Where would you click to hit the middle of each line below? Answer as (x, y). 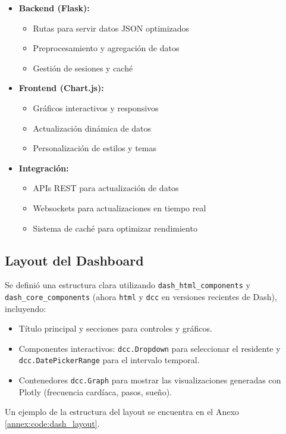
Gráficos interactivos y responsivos (96, 107)
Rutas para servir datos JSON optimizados (111, 28)
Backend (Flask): (54, 8)
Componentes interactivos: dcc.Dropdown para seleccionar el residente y (150, 348)
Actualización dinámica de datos (92, 128)
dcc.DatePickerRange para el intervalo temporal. (109, 360)
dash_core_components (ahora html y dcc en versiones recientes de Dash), (141, 296)
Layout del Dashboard (74, 260)
